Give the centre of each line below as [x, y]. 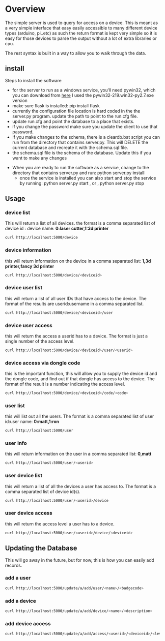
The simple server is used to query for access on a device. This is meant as [82, 23]
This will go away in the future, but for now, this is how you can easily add [80, 560]
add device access [28, 623]
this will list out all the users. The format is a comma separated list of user [80, 416]
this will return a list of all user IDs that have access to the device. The [76, 298]
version [20, 100]
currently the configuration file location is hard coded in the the [76, 111]
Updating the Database [41, 548]
